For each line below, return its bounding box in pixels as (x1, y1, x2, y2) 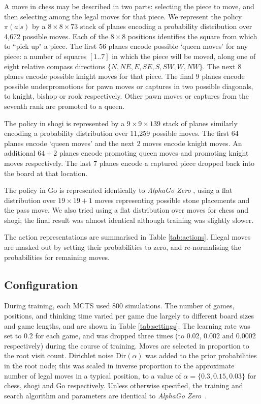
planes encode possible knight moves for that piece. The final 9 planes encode (4, 71, 245, 81)
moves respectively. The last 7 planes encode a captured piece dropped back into (4, 157, 255, 168)
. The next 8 (203, 61, 242, 71)
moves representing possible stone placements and (94, 194, 250, 205)
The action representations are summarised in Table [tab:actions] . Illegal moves (4, 232, 251, 242)
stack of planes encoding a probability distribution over (80, 21, 252, 32)
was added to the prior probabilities (145, 350, 257, 361)
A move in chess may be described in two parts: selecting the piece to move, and (4, 1, 254, 11)
